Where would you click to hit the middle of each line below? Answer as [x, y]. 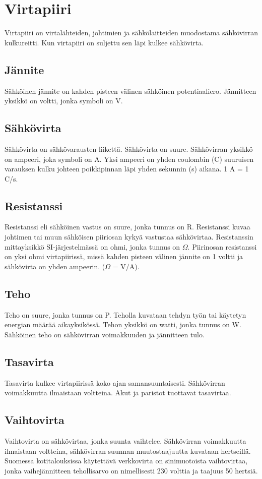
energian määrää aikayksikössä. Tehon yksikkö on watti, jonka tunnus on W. [123, 324]
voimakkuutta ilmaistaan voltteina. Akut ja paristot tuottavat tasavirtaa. [118, 393]
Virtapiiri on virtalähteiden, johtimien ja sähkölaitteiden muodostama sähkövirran [131, 33]
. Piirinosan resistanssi [222, 246]
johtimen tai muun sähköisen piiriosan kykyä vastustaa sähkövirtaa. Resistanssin [129, 237]
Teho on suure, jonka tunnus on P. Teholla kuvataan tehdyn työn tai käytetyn [125, 314]
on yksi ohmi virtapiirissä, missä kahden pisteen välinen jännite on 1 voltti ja [124, 256]
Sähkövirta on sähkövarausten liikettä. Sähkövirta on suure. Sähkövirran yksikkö [129, 148]
